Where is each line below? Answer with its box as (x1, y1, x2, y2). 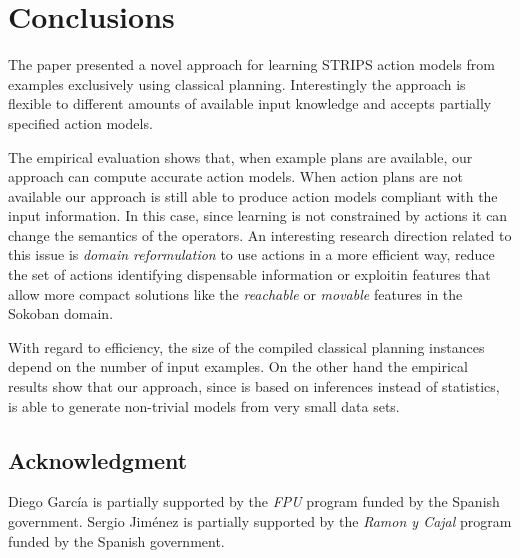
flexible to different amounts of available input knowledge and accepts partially (8, 93, 492, 114)
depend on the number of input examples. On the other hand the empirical (8, 356, 468, 377)
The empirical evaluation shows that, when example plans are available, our (8, 146, 473, 167)
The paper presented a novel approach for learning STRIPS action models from (8, 54, 495, 75)
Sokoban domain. (8, 303, 114, 324)
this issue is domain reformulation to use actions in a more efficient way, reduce (8, 244, 495, 265)
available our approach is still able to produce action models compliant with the (8, 185, 498, 206)
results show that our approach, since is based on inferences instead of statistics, (8, 376, 500, 397)
